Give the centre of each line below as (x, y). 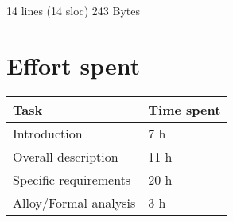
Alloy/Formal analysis (74, 202)
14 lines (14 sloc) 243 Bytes (73, 10)
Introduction (48, 133)
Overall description (66, 156)
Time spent (184, 109)
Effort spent (74, 65)
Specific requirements (72, 179)
